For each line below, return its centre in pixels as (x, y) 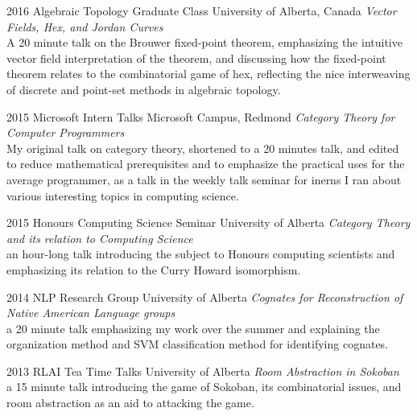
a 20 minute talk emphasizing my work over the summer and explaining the (193, 328)
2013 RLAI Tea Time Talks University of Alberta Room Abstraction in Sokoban (203, 371)
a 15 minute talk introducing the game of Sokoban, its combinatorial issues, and (204, 387)
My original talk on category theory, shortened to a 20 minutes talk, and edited (203, 148)
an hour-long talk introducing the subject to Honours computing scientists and (201, 254)
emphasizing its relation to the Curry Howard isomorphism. (154, 269)
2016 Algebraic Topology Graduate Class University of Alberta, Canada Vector (202, 10)
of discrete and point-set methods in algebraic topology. (144, 89)
